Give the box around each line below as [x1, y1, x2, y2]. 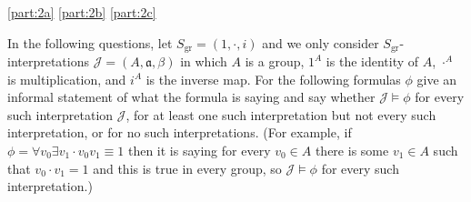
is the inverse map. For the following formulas [145, 69, 401, 88]
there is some [315, 141, 389, 160]
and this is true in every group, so [93, 158, 282, 177]
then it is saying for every [127, 141, 271, 160]
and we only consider [262, 33, 379, 52]
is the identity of [326, 52, 419, 71]
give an [416, 69, 457, 88]
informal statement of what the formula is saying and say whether [7, 87, 376, 106]
